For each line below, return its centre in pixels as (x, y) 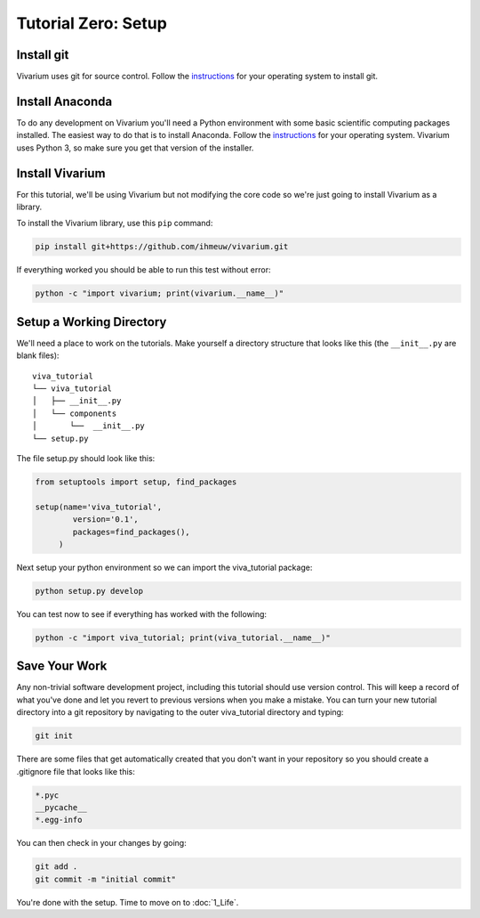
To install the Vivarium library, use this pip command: (115, 223)
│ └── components (75, 413)
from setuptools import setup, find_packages (136, 482)
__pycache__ (61, 807)
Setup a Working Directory (92, 322)
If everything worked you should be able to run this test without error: (144, 270)
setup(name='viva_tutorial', (99, 507)
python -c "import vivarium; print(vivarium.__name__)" (160, 293)
